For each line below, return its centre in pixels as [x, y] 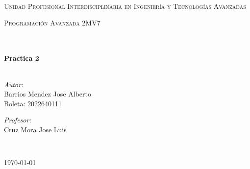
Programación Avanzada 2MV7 [52, 22]
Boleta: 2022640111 [33, 103]
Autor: [14, 84]
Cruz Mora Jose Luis [35, 129]
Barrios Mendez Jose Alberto [48, 94]
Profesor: [18, 120]
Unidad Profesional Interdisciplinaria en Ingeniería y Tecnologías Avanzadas [125, 6]
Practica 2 [22, 58]
